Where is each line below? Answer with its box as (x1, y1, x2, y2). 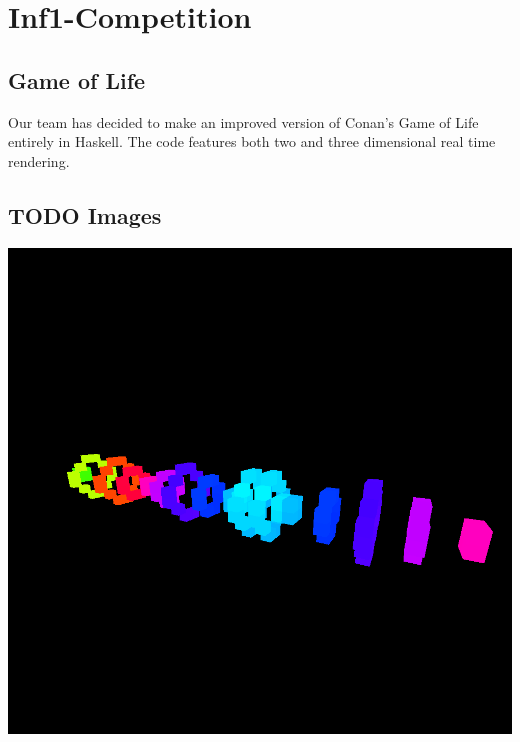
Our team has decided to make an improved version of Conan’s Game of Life (8, 111, 479, 132)
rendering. (8, 150, 70, 171)
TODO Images (8, 199, 162, 230)
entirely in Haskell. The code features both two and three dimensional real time (8, 131, 496, 152)
